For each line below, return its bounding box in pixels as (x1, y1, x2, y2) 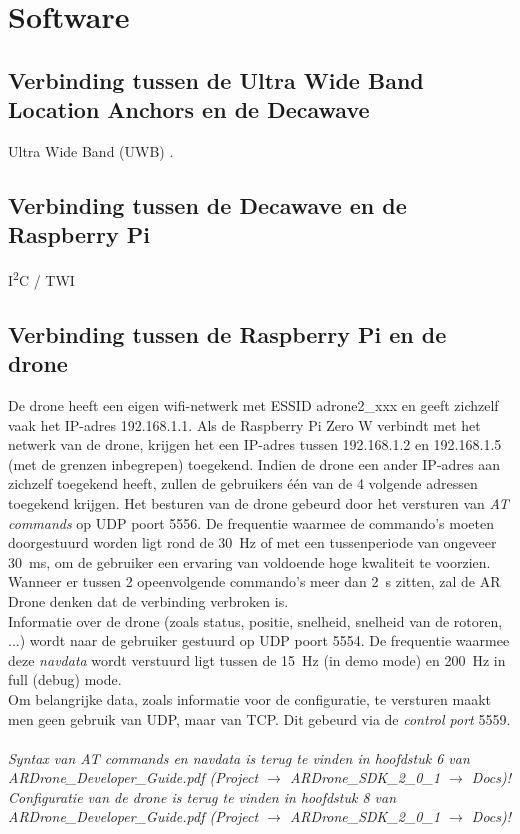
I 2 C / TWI (8, 267, 75, 290)
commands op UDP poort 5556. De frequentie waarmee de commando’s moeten (8, 512, 494, 533)
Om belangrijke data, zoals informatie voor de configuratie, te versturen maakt (8, 688, 492, 709)
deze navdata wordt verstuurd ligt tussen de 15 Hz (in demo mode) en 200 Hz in (8, 649, 506, 670)
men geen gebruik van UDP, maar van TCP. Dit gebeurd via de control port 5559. (8, 708, 511, 729)
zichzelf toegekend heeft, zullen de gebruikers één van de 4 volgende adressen (8, 473, 478, 494)
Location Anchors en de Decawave (8, 94, 370, 125)
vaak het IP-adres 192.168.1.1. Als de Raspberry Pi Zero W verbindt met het (8, 414, 481, 435)
